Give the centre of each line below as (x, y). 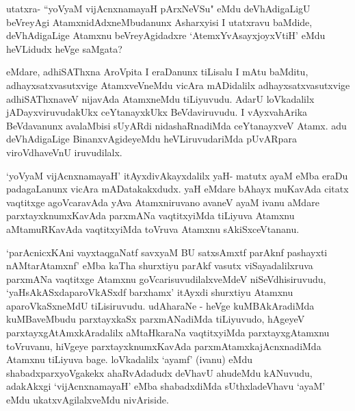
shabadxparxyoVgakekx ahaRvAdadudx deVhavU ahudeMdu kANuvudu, (159, 372)
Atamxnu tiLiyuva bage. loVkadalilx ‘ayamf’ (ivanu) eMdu (129, 359)
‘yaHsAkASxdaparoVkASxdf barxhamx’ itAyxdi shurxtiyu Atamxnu (150, 292)
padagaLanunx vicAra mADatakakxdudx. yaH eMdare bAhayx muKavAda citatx (177, 189)
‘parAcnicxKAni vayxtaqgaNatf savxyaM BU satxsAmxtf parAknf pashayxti (167, 252)
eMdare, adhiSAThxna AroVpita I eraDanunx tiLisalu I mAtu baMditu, (157, 72)
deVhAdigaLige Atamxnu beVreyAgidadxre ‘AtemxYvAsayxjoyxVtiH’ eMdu (166, 35)
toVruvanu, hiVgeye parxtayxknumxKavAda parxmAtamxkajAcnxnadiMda (164, 346)
